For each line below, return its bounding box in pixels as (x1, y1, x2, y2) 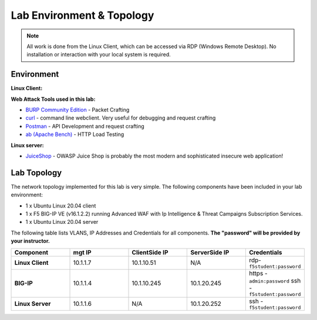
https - (248, 269, 268, 277)
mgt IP (73, 248, 92, 256)
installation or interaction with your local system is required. (26, 51, 171, 58)
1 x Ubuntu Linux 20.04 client (25, 202, 96, 209)
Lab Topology (11, 168, 62, 178)
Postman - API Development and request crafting (25, 122, 144, 130)
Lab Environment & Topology (11, 9, 154, 22)
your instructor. (11, 237, 50, 244)
